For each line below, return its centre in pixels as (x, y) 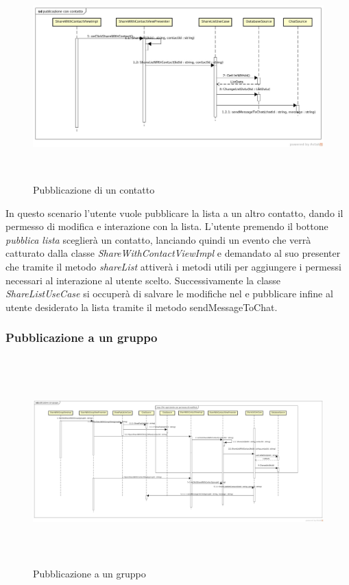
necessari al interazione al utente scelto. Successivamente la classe (143, 280)
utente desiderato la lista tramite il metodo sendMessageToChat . (142, 307)
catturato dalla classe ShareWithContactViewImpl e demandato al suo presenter (173, 253)
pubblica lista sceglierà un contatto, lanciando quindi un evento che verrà (158, 239)
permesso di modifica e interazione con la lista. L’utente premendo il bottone (167, 226)
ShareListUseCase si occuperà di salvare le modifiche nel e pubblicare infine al (169, 294)
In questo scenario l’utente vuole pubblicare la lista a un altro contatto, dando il (174, 213)
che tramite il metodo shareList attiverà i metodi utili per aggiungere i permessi (173, 266)
